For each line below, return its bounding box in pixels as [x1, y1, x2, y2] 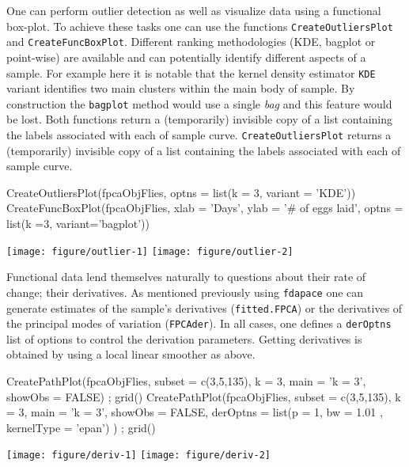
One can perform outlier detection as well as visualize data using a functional [6, 2, 381, 18]
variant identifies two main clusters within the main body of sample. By [6, 80, 355, 97]
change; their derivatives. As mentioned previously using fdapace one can [6, 283, 364, 300]
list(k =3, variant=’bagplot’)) [6, 215, 150, 232]
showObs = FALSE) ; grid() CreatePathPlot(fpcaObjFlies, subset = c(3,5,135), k [6, 388, 401, 404]
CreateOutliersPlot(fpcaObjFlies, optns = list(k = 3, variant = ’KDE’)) [6, 184, 356, 200]
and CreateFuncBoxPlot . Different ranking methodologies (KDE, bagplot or [6, 33, 376, 50]
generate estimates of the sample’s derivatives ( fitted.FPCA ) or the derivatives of [6, 299, 403, 316]
